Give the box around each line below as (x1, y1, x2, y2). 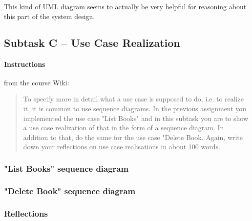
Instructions (4, 59, 45, 69)
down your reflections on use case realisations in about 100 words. (23, 141, 220, 152)
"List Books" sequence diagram (4, 162, 129, 174)
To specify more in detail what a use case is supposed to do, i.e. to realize (23, 94, 244, 104)
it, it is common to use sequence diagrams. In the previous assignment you (23, 103, 247, 113)
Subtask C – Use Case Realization (4, 35, 180, 50)
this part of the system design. (4, 11, 95, 21)
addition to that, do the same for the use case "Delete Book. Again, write (23, 132, 243, 142)
